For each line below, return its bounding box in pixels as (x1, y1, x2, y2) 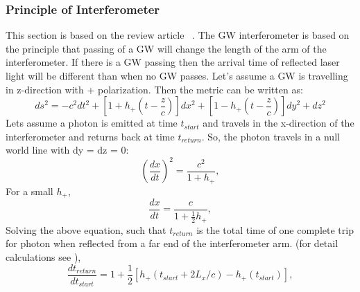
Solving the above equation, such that (6, 222, 166, 237)
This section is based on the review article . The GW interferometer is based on (6, 28, 350, 42)
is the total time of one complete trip (196, 222, 354, 237)
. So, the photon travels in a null (201, 129, 340, 143)
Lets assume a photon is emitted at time (6, 116, 178, 130)
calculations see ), (6, 250, 81, 264)
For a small (6, 183, 53, 198)
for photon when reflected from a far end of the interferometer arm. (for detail (6, 236, 338, 250)
